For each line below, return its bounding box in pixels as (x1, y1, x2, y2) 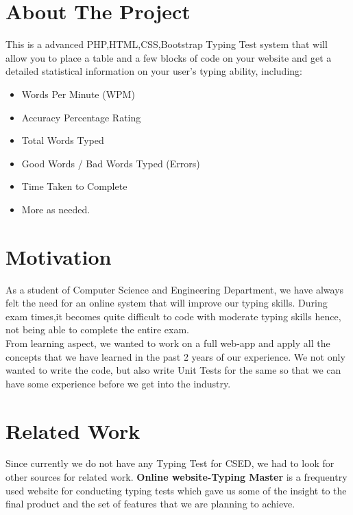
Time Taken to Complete (21, 179, 127, 193)
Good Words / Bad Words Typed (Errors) (21, 156, 200, 170)
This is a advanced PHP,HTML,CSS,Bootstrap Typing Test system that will (5, 37, 328, 51)
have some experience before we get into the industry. (5, 376, 231, 390)
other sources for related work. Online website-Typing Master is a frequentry (5, 470, 348, 484)
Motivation (5, 242, 112, 270)
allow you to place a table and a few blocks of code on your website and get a (5, 50, 332, 64)
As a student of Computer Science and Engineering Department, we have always (5, 282, 344, 296)
